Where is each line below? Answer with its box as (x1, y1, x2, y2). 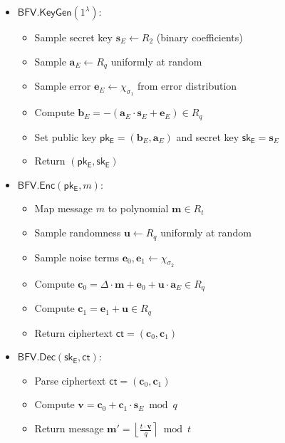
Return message (34, 421, 104, 436)
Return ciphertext (34, 325, 113, 340)
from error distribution (137, 78, 237, 93)
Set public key (34, 129, 97, 144)
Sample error (34, 78, 91, 93)
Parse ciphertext (34, 372, 106, 387)
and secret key (176, 129, 239, 144)
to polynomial (108, 201, 169, 216)
